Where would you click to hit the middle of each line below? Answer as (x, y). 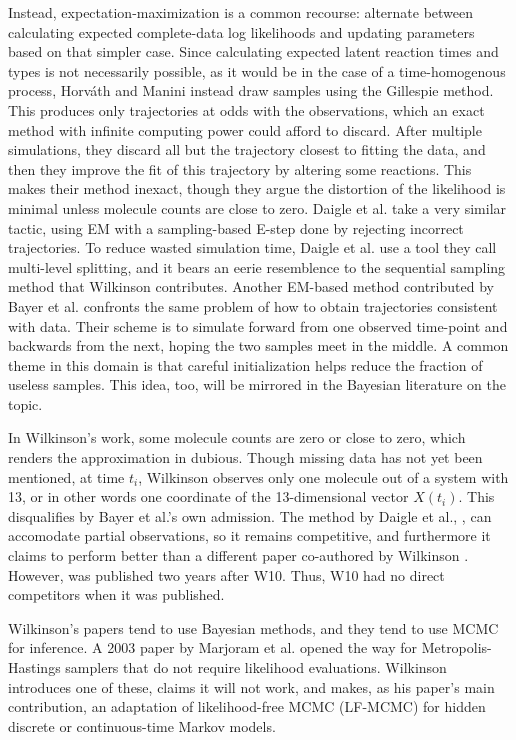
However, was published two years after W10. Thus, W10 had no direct (226, 574)
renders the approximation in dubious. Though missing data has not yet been (245, 457)
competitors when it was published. (116, 594)
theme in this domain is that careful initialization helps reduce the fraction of (245, 364)
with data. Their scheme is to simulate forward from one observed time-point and (258, 325)
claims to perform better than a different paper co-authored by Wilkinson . (238, 555)
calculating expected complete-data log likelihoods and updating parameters (241, 31)
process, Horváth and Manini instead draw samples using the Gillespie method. (251, 90)
